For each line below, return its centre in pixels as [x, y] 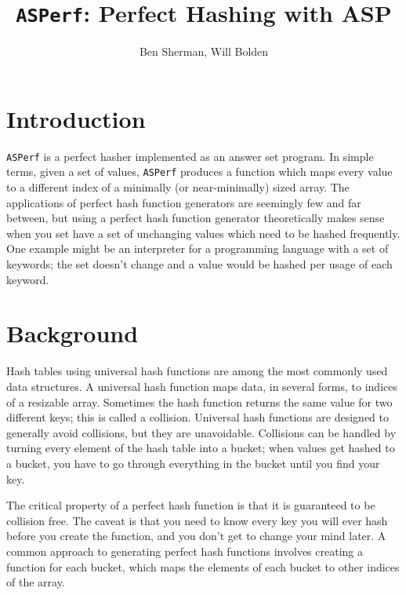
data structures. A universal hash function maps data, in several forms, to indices [202, 386]
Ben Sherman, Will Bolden [204, 51]
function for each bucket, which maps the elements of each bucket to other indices [203, 566]
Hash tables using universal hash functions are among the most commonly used [197, 371]
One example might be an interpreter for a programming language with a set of [198, 248]
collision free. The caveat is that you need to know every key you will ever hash [197, 520]
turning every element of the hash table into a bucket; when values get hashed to [201, 448]
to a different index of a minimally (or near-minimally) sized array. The [178, 187]
